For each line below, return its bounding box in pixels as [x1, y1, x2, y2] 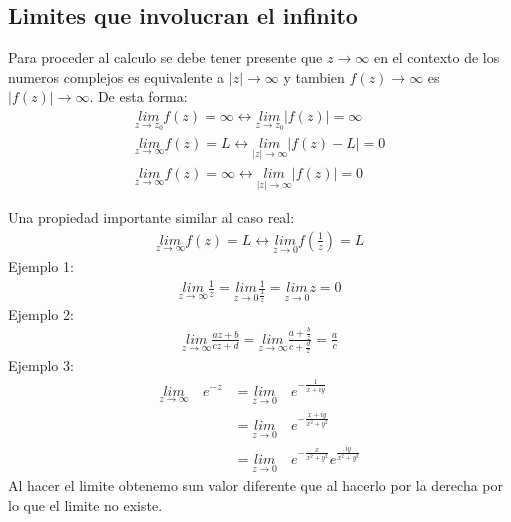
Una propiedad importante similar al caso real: [8, 207, 295, 228]
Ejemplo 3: [8, 355, 74, 376]
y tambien [283, 66, 345, 87]
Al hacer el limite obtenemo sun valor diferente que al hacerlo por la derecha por [8, 475, 503, 496]
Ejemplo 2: [8, 303, 74, 324]
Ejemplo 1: [8, 255, 74, 276]
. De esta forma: [89, 86, 188, 107]
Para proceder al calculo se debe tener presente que [8, 47, 323, 68]
